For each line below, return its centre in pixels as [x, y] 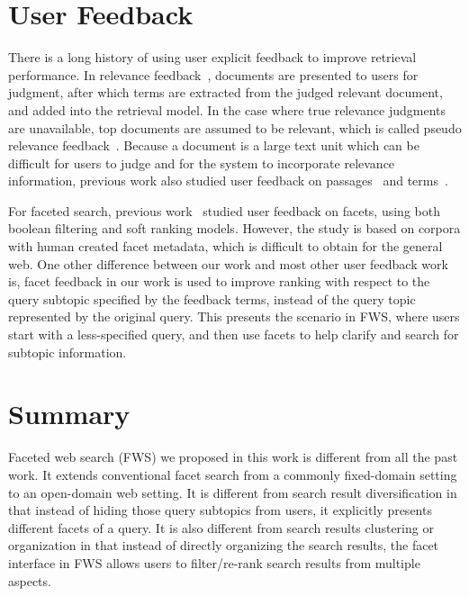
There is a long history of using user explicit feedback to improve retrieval [212, 57]
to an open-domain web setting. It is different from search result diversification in [233, 492]
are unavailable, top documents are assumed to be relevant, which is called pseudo [235, 127]
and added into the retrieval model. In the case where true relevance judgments [227, 109]
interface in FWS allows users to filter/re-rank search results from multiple [214, 562]
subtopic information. [68, 352]
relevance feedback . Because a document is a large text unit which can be [214, 145]
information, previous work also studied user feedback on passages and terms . [228, 181]
